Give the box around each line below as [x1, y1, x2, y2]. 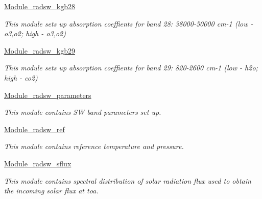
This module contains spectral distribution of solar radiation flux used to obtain [4, 175, 251, 186]
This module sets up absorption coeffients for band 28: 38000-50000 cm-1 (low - [4, 18, 253, 29]
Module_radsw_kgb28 [4, 1, 75, 11]
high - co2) [4, 72, 38, 83]
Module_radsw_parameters [4, 89, 91, 100]
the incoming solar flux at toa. [4, 185, 99, 196]
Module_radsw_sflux [4, 158, 72, 168]
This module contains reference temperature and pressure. [4, 141, 184, 152]
